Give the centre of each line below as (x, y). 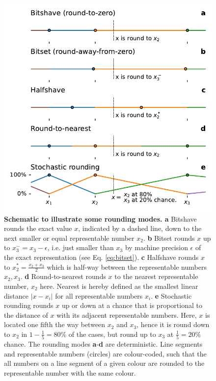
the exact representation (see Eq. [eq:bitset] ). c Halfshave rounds (101, 257)
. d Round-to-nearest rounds (63, 276)
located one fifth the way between (55, 324)
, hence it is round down (173, 324)
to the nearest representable (156, 276)
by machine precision (156, 247)
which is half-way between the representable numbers (127, 267)
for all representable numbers (99, 295)
